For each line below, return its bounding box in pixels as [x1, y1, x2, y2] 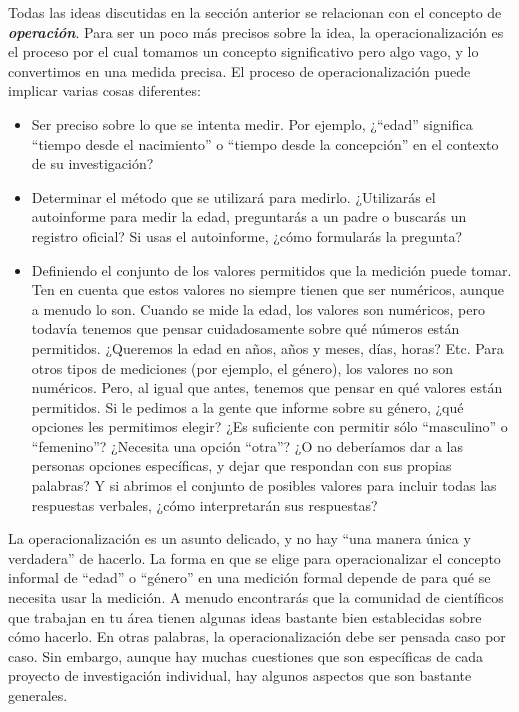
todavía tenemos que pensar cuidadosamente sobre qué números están [31, 318, 460, 339]
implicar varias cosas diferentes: [8, 80, 201, 101]
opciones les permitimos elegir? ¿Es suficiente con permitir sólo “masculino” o [31, 416, 508, 437]
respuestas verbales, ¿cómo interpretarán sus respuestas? [31, 494, 378, 515]
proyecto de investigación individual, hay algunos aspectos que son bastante [8, 665, 472, 686]
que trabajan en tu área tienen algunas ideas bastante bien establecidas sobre [8, 606, 482, 627]
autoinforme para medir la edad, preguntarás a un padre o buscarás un [31, 206, 467, 227]
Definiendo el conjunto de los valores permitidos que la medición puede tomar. [31, 259, 512, 280]
